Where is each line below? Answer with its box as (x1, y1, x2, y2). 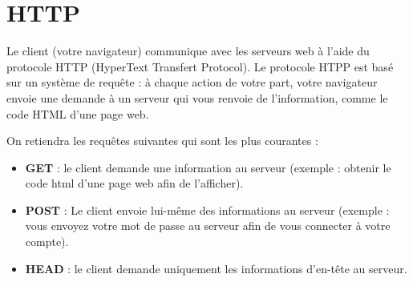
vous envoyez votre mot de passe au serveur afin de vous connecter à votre (25, 217, 391, 234)
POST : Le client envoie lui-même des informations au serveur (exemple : (25, 201, 390, 218)
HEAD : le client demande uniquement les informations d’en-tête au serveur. (25, 260, 407, 276)
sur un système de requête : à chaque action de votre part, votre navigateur (6, 74, 378, 91)
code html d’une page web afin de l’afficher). (25, 175, 244, 191)
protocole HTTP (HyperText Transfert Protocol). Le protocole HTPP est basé (6, 58, 394, 75)
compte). (25, 233, 69, 250)
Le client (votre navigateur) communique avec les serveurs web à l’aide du (6, 42, 370, 59)
